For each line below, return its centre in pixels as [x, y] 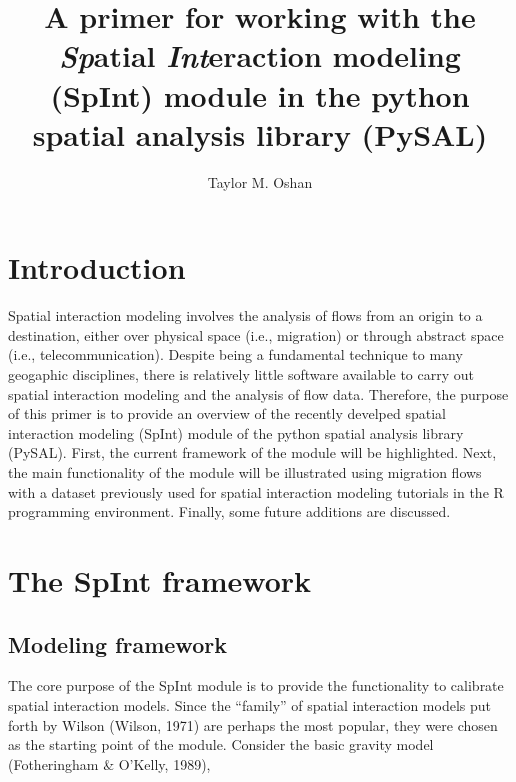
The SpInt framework [160, 579]
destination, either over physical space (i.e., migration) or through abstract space [256, 334]
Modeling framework [117, 643]
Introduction [97, 267]
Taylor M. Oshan [260, 181]
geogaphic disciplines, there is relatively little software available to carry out [241, 374]
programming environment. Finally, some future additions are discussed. [229, 511]
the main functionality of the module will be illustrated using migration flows [245, 471]
